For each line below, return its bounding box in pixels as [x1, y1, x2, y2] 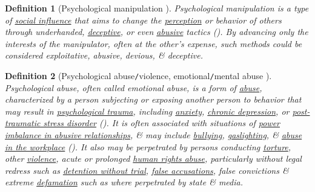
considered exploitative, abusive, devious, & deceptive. [5, 49, 203, 62]
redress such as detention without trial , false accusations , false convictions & [5, 164, 289, 176]
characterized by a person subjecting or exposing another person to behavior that [5, 93, 302, 106]
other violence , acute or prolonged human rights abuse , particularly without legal [5, 152, 302, 165]
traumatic [5, 117, 41, 129]
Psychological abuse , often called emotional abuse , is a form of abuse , [5, 81, 262, 94]
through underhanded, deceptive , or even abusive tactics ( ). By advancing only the [5, 25, 308, 38]
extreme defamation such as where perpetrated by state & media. [5, 176, 243, 188]
